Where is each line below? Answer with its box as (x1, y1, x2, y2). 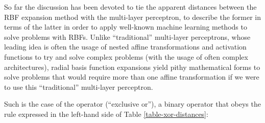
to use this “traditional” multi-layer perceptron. (4, 81, 153, 92)
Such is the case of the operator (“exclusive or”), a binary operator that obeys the (4, 99, 261, 109)
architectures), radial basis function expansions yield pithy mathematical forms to (4, 61, 260, 72)
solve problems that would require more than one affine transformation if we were (4, 71, 259, 82)
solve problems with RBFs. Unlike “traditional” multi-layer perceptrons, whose (4, 31, 251, 42)
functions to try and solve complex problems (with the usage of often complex (4, 51, 248, 62)
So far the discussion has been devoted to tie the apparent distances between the (4, 2, 257, 12)
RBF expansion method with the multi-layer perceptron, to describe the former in (4, 11, 261, 22)
